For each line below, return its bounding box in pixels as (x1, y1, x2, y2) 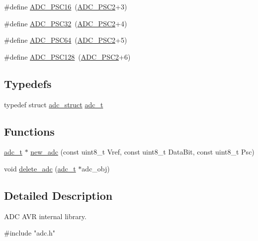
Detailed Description (4, 187, 113, 203)
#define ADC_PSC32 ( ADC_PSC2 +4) (4, 18, 127, 28)
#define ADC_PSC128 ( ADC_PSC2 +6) (4, 51, 131, 62)
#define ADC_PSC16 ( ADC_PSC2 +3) (4, 1, 127, 11)
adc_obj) (82, 163, 110, 173)
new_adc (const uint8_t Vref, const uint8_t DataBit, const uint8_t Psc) (30, 147, 255, 157)
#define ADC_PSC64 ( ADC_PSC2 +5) (4, 35, 127, 45)
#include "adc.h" (4, 228, 56, 238)
